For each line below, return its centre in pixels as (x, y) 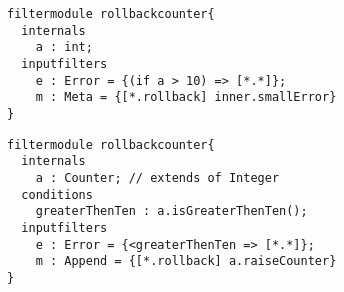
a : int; (64, 47)
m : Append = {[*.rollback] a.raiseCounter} (186, 261)
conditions (57, 194)
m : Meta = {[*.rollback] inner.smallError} (186, 97)
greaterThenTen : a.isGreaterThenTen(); (171, 211)
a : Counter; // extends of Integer (157, 177)
